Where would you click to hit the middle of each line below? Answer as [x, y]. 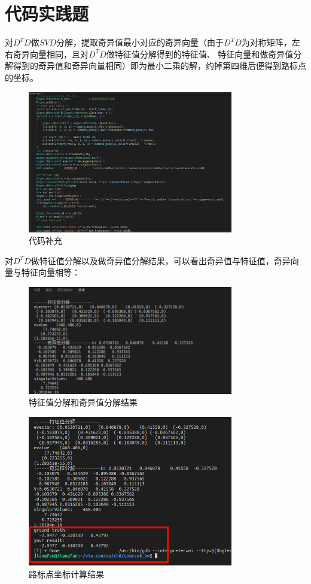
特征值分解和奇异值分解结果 [83, 402]
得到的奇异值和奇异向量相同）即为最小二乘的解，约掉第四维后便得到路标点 [159, 66]
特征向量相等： [51, 272]
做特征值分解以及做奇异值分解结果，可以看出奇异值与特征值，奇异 [161, 260]
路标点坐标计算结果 [66, 574]
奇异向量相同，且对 [51, 54]
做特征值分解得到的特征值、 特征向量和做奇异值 [200, 54]
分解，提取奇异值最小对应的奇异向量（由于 [140, 42]
